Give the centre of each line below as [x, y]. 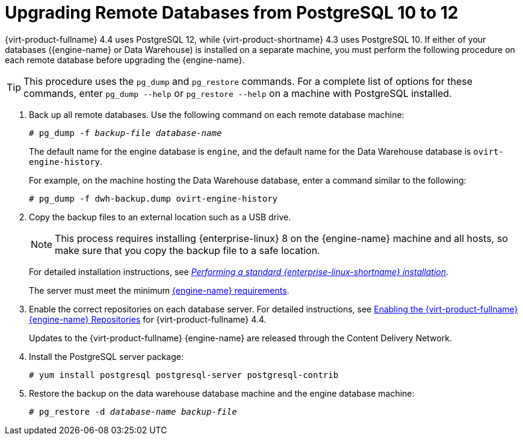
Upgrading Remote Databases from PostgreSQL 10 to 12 [232, 13]
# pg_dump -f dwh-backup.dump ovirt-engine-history [153, 198]
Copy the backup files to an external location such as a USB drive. [160, 217]
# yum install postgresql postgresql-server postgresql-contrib [184, 375]
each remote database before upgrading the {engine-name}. [125, 60]
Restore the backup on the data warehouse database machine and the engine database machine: [222, 393]
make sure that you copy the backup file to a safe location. [187, 250]
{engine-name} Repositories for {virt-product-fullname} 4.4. [148, 319]
